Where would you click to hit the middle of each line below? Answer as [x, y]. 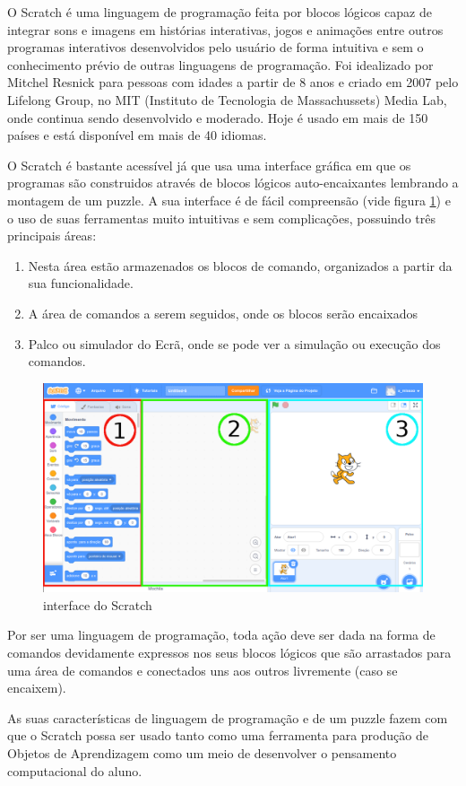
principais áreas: [52, 236]
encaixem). [37, 688]
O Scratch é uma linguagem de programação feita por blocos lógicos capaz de [220, 12]
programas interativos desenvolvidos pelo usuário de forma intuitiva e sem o [216, 47]
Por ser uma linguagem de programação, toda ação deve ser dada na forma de [221, 635]
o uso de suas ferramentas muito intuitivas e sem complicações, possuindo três [221, 218]
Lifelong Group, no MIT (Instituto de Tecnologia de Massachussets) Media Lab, [227, 99]
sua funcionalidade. [81, 283]
